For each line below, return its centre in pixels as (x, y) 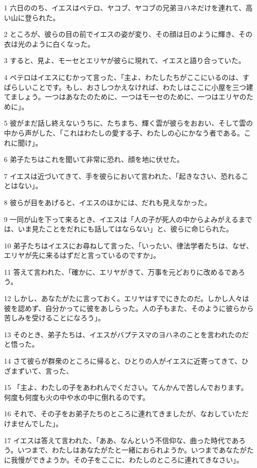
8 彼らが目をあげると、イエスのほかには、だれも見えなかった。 (108, 202)
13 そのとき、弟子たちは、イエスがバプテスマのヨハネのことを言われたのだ (127, 334)
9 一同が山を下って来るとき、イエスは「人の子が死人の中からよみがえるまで (128, 219)
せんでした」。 (40, 423)
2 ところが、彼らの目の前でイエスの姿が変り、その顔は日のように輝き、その (128, 34)
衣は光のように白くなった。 (49, 43)
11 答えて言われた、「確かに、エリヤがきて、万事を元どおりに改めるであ (121, 272)
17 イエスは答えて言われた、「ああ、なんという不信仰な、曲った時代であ (121, 440)
